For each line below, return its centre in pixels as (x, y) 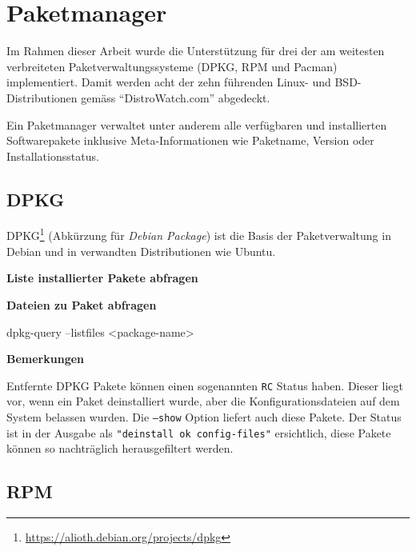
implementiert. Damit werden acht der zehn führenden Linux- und (169, 82)
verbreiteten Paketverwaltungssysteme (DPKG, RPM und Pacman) (172, 66)
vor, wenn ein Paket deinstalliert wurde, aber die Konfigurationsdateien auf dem (203, 401)
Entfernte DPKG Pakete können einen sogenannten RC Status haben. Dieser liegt (205, 385)
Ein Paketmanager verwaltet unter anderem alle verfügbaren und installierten (197, 124)
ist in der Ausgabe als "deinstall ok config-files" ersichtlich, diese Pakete (199, 432)
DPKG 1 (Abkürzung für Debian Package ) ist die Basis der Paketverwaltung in (199, 234)
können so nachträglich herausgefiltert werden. (120, 448)
